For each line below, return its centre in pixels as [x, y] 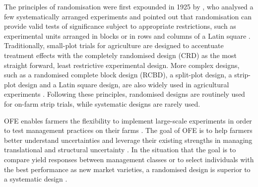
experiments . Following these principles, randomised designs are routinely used [125, 94]
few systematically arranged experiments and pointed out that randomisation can [128, 16]
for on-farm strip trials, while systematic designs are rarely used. [102, 103]
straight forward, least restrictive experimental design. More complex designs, [122, 65]
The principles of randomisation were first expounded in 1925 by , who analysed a [129, 6]
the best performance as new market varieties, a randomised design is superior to [127, 169]
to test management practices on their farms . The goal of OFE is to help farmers [128, 130]
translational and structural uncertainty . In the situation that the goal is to [120, 150]
